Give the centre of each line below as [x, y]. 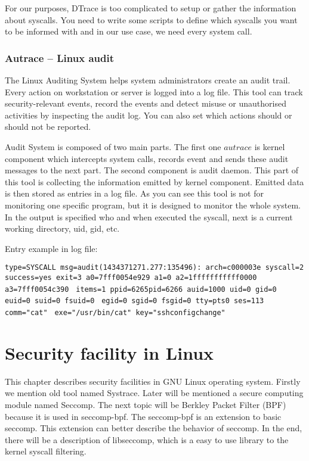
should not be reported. [48, 127]
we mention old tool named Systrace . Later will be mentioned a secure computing [154, 393]
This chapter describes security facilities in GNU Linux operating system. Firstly [153, 381]
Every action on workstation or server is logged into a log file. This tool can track [154, 91]
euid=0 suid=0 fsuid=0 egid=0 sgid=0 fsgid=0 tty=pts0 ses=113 [135, 301]
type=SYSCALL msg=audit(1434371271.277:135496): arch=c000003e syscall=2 [154, 268]
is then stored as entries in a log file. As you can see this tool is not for [134, 193]
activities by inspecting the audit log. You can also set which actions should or [149, 115]
